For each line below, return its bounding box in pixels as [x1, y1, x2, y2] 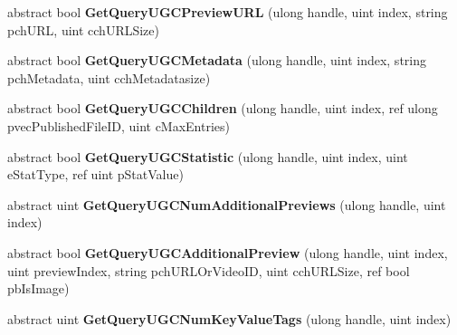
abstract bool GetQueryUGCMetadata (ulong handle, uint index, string [7, 51, 426, 70]
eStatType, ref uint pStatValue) [7, 165, 184, 184]
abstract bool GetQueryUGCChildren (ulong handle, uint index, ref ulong [7, 99, 438, 118]
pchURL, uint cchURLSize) [7, 20, 159, 39]
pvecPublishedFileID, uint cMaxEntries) [7, 116, 231, 135]
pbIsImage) [7, 279, 70, 298]
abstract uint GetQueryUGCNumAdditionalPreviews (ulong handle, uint [7, 195, 446, 214]
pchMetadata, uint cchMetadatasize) [7, 68, 211, 87]
